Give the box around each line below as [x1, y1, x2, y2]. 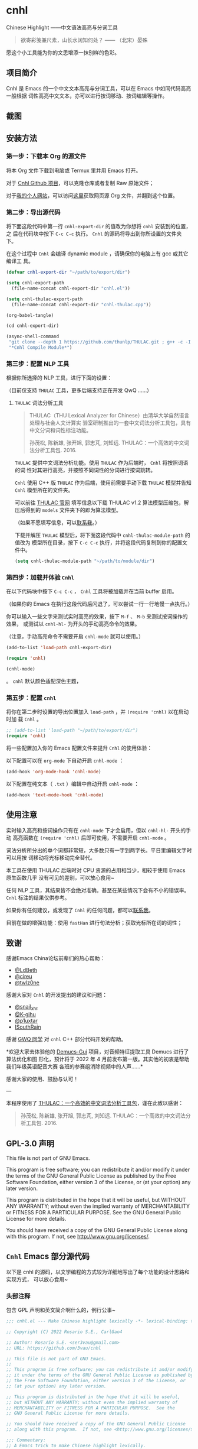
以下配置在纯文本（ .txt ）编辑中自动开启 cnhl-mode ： [6, 780, 140, 787]
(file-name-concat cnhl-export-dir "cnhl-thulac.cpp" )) [11, 302, 151, 307]
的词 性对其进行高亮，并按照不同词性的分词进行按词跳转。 [14, 466, 156, 474]
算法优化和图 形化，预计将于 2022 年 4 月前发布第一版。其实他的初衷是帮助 [6, 1056, 190, 1063]
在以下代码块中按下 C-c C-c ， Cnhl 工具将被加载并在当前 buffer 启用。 [6, 588, 178, 595]
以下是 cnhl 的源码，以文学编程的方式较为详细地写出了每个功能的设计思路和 [6, 1268, 190, 1275]
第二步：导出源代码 [6, 208, 61, 216]
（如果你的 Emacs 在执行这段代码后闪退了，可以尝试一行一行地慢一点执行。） [6, 601, 193, 608]
